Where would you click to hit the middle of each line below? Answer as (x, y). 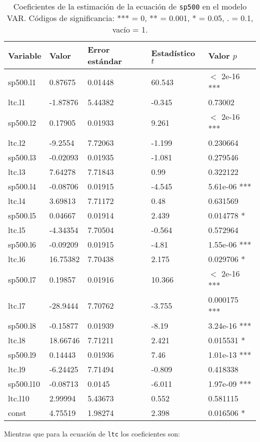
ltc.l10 (19, 398)
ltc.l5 (17, 230)
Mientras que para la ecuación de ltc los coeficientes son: (92, 433)
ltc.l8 (17, 340)
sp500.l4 (22, 186)
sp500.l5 (22, 215)
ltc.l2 (17, 143)
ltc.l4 (17, 201)
